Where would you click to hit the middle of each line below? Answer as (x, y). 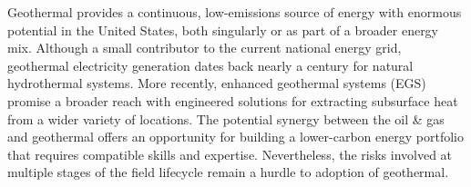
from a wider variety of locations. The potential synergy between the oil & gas (226, 118)
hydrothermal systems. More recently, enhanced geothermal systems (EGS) (217, 83)
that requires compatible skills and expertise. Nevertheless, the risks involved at (230, 154)
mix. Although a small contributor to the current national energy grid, (205, 48)
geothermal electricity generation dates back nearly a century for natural (210, 65)
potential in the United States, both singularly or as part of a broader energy (223, 30)
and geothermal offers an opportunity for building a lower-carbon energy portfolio (235, 137)
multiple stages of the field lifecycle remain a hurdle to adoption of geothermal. (228, 172)
